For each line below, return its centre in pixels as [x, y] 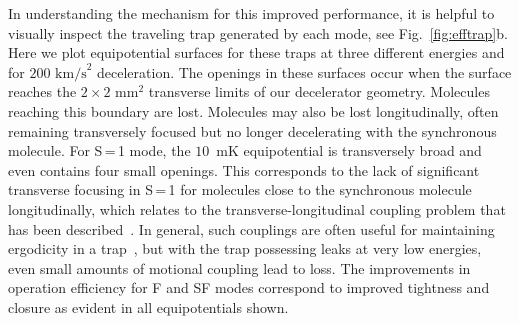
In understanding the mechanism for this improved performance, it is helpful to [251, 13]
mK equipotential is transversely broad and [349, 150]
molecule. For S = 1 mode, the [99, 150]
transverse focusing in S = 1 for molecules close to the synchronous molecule [240, 189]
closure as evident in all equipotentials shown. [148, 306]
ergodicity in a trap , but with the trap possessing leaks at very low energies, [245, 248]
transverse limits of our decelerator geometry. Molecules [319, 91]
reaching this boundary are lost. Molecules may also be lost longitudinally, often [253, 110]
